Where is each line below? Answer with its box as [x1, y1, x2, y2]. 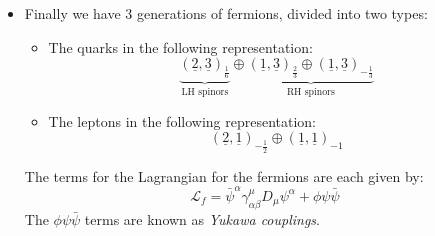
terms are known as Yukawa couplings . [84, 208, 321, 229]
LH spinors [181, 87, 229, 98]
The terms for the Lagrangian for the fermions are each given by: [24, 165, 424, 186]
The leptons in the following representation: [48, 110, 317, 131]
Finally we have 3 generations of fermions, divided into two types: [24, 3, 428, 23]
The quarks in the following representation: [48, 36, 313, 57]
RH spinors [286, 87, 335, 98]
